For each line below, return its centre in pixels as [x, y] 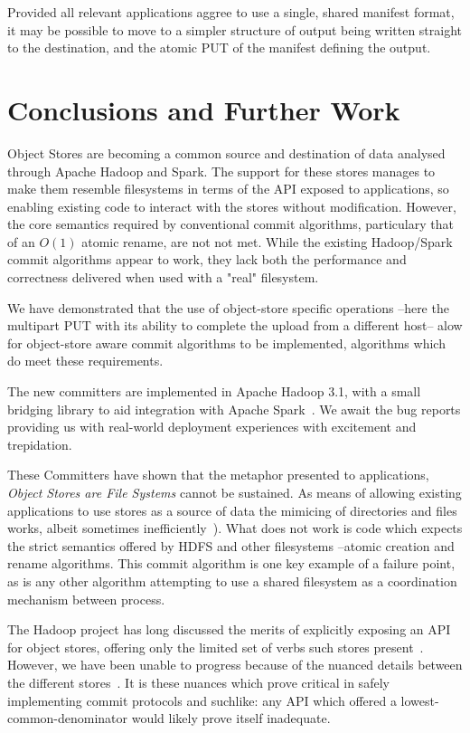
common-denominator [68, 718]
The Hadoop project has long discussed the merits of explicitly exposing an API [229, 629]
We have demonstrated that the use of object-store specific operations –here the [228, 307]
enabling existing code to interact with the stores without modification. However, [232, 206]
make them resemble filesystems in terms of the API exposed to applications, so [228, 189]
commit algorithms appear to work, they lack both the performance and [207, 259]
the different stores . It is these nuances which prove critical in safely [198, 682]
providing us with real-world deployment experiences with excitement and [212, 427]
